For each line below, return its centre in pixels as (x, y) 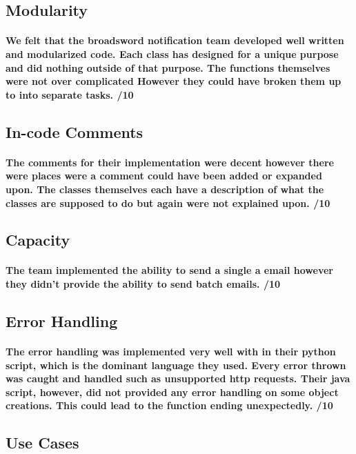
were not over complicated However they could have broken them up (174, 81)
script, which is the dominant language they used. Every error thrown (176, 365)
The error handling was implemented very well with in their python (171, 352)
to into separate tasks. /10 (70, 94)
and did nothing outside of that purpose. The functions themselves (168, 67)
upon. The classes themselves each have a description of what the (165, 189)
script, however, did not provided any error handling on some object (172, 392)
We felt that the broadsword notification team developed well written (175, 40)
